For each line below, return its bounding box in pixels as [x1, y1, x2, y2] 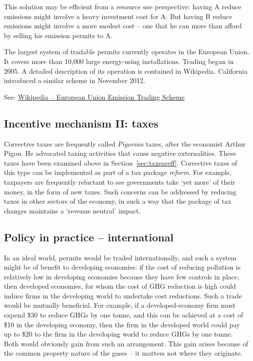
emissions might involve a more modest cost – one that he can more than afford [4, 21, 242, 31]
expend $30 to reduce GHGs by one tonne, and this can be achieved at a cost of [4, 310, 243, 320]
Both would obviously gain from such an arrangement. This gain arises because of [4, 338, 248, 348]
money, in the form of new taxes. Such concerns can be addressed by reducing [4, 186, 236, 196]
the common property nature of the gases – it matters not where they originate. [4, 348, 243, 358]
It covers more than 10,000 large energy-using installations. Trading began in [4, 56, 234, 66]
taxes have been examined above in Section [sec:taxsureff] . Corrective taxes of [4, 157, 237, 168]
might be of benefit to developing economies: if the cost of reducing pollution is [4, 262, 241, 272]
